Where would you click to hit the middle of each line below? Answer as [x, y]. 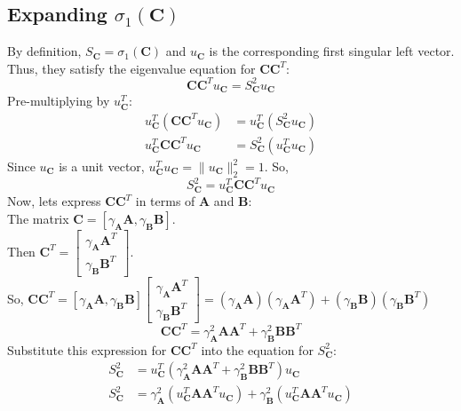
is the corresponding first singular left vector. [332, 51]
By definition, [44, 51]
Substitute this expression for [87, 349]
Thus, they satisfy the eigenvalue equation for [131, 68]
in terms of [165, 201]
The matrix [38, 219]
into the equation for [257, 349]
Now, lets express [54, 201]
